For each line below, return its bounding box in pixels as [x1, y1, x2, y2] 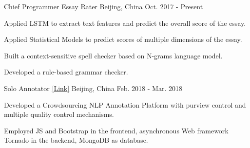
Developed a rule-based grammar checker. [4, 67, 128, 77]
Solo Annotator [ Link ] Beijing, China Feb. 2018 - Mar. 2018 [4, 83, 182, 93]
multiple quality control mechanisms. [4, 109, 114, 119]
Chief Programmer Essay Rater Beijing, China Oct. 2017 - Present [4, 1, 203, 11]
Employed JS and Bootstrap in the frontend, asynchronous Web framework [4, 125, 229, 135]
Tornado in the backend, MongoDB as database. [4, 135, 148, 145]
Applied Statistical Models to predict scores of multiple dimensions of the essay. [4, 34, 242, 44]
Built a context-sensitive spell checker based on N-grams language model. [4, 50, 223, 60]
